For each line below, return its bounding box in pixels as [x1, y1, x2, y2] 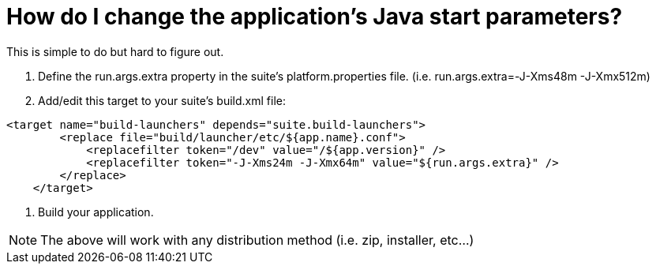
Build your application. [38, 204, 154, 219]
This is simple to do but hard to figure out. [6, 44, 224, 58]
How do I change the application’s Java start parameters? [6, 3, 623, 30]
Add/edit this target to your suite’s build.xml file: [38, 93, 286, 107]
